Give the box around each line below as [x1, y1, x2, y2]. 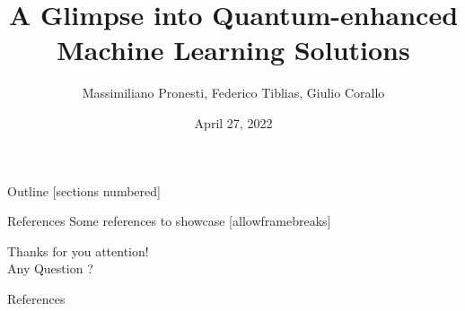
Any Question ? [7, 259, 93, 278]
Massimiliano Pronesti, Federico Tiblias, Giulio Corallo [82, 83, 385, 102]
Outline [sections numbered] [7, 181, 161, 200]
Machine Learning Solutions [57, 31, 410, 68]
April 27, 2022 [194, 113, 273, 132]
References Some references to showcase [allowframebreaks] [7, 212, 331, 230]
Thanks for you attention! [7, 241, 149, 260]
